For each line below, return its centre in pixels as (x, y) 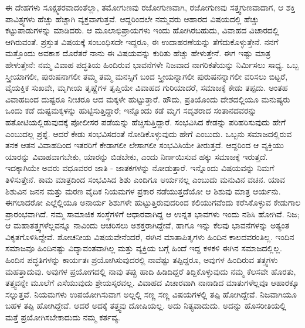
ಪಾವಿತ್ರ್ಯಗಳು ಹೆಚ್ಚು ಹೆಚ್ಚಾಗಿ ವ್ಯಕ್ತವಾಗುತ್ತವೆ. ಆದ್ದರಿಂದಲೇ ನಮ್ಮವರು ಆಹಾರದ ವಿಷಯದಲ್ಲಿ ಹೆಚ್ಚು (132, 18)
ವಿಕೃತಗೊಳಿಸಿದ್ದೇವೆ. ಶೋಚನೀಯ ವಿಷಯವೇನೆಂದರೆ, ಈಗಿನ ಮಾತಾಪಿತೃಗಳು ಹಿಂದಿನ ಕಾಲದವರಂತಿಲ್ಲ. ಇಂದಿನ (150, 236)
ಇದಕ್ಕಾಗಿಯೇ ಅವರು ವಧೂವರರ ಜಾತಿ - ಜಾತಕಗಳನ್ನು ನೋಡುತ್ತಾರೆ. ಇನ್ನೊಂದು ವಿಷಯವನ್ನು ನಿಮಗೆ (140, 168)
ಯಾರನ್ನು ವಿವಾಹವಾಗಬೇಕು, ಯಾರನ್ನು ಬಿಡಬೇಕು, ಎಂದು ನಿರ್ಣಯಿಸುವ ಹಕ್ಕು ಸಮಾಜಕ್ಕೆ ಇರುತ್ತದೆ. (137, 156)
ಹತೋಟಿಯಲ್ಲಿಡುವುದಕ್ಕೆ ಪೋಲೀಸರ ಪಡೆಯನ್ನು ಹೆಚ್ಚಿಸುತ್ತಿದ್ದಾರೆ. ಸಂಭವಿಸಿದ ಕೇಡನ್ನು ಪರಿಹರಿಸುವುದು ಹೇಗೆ (146, 122)
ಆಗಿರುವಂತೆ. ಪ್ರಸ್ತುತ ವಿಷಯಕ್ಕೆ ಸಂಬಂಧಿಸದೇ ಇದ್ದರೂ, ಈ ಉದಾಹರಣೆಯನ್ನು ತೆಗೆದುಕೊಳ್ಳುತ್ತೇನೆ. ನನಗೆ (142, 41)
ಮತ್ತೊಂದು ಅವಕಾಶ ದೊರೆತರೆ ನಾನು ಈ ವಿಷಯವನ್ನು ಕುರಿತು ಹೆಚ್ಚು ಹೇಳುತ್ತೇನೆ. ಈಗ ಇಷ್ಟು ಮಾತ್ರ (138, 53)
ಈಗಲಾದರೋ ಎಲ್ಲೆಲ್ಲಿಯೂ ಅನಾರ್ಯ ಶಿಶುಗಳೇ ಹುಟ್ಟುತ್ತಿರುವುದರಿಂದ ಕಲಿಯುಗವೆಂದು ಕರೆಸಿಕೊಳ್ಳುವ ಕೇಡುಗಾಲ (153, 202)
